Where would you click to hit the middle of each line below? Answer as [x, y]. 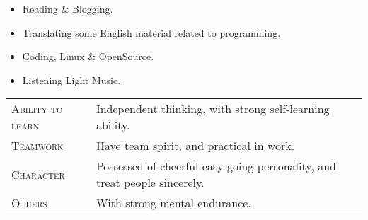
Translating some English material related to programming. [151, 32]
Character [38, 174]
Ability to [37, 109]
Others [29, 203]
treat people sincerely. [150, 183]
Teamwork [38, 146]
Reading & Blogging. [68, 8]
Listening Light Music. [71, 80]
